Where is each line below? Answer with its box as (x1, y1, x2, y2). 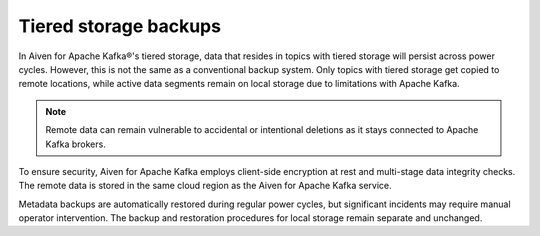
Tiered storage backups (18, 15, 222, 37)
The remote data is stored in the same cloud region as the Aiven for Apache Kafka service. (18, 180, 392, 192)
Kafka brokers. (45, 138, 107, 150)
